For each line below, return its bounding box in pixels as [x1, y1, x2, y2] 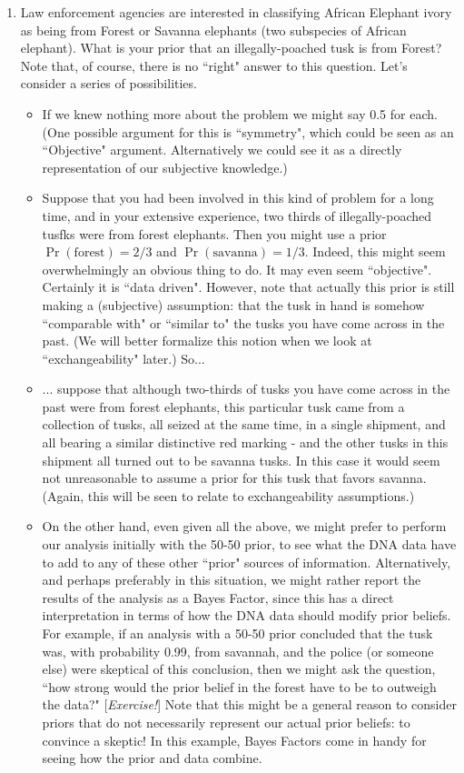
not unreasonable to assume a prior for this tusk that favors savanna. [42, 468, 427, 487]
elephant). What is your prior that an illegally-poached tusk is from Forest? [20, 38, 442, 57]
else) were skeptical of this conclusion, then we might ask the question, [42, 659, 436, 678]
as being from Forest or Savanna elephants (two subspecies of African [20, 20, 407, 39]
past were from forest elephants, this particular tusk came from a [42, 397, 405, 416]
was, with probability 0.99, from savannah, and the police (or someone [42, 641, 434, 660]
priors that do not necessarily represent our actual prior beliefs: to [42, 712, 410, 731]
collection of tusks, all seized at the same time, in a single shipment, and [42, 415, 446, 434]
